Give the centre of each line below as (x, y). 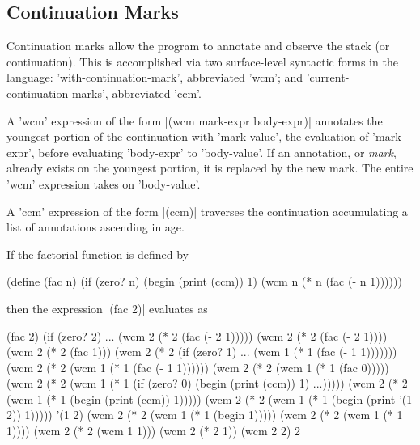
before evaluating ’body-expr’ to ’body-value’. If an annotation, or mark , (217, 152)
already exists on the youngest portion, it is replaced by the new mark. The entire (210, 168)
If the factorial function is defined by (98, 254)
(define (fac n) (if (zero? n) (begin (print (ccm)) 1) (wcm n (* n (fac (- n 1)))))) (204, 281)
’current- (328, 77)
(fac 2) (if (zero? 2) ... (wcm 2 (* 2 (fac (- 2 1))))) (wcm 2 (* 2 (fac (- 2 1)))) (197, 335)
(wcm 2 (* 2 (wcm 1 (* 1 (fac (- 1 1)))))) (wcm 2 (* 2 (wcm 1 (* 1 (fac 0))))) (198, 367)
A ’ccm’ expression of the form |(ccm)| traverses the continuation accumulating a (207, 211)
